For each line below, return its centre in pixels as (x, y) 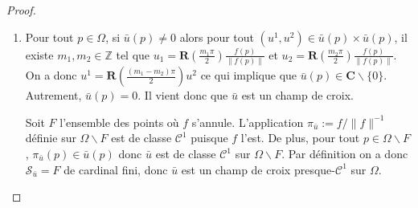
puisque (209, 138)
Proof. (21, 10)
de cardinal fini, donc (116, 169)
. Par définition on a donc (345, 153)
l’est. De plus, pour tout (300, 138)
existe (39, 54)
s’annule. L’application (248, 122)
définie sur (51, 138)
